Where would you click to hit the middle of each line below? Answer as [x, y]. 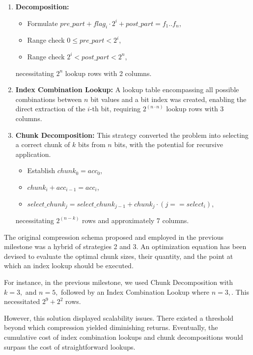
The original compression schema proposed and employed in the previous [114, 237]
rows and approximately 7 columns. [136, 220]
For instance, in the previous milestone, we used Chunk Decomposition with [118, 282]
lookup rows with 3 [195, 109]
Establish [41, 170]
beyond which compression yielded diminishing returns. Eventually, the [111, 327]
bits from [92, 144]
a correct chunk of [43, 144]
